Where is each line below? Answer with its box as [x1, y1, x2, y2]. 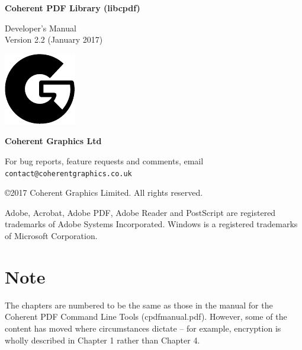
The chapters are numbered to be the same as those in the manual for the [5, 298, 273, 311]
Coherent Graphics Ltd [5, 135, 102, 147]
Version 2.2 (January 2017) [5, 33, 103, 46]
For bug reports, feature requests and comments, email [5, 154, 204, 167]
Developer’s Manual [5, 21, 76, 34]
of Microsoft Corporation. [5, 230, 98, 241]
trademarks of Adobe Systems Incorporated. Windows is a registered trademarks [5, 218, 298, 230]
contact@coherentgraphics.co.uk [5, 169, 132, 178]
